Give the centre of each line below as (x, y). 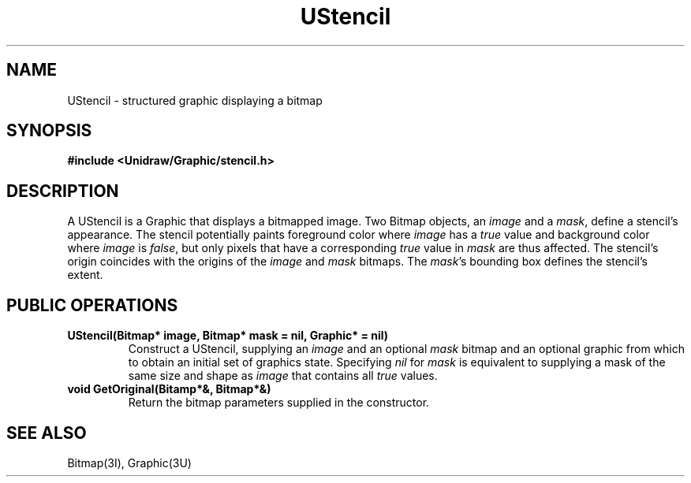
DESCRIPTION (63, 191)
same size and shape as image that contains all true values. (283, 376)
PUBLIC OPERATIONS (92, 305)
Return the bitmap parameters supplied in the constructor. (279, 403)
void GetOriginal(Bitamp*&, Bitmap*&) (169, 389)
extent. (85, 275)
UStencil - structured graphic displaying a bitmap (195, 100)
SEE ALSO (47, 433)
